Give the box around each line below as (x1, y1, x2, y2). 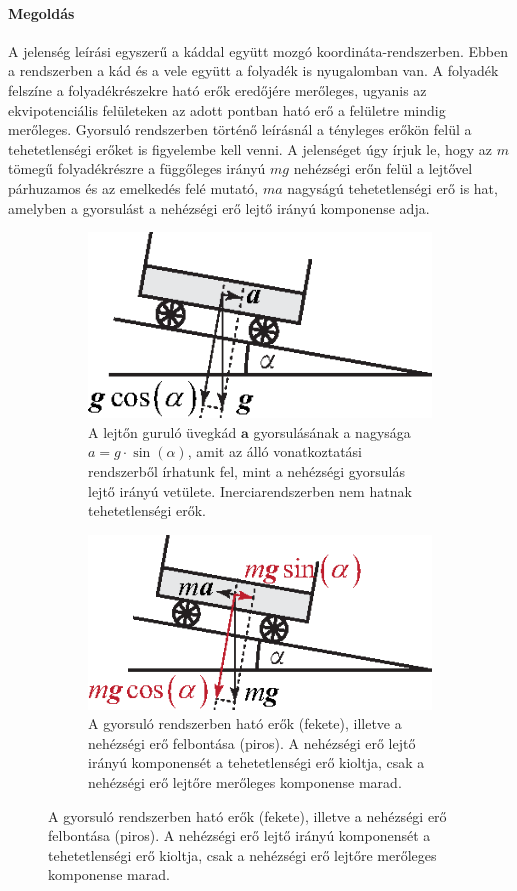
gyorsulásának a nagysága (253, 421, 411, 442)
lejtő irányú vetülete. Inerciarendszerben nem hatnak (88, 480, 412, 501)
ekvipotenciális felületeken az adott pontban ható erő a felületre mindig (8, 99, 446, 120)
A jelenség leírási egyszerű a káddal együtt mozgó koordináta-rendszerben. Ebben (8, 40, 509, 61)
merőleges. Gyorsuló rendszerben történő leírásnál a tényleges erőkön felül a (8, 119, 472, 140)
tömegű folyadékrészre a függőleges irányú (8, 158, 266, 179)
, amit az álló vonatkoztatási (187, 441, 362, 462)
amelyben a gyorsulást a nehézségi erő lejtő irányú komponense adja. (8, 197, 430, 218)
